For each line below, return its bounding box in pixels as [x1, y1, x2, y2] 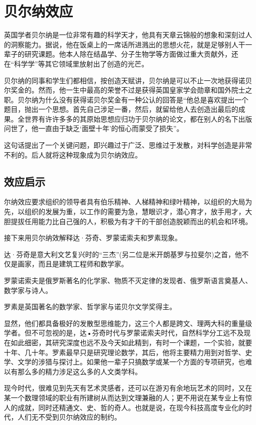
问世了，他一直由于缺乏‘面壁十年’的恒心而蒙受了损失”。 [4, 123, 184, 133]
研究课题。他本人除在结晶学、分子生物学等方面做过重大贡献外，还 [24, 49, 238, 59]
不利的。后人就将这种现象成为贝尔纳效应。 [4, 149, 142, 160]
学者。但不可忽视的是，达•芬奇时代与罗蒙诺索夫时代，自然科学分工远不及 [4, 327, 244, 338]
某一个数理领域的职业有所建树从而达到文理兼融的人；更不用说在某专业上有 [4, 392, 245, 402]
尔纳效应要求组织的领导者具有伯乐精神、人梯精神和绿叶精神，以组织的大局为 [4, 196, 252, 207]
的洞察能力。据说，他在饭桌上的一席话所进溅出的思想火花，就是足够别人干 [4, 39, 245, 49]
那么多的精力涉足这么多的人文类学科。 [17, 366, 142, 376]
